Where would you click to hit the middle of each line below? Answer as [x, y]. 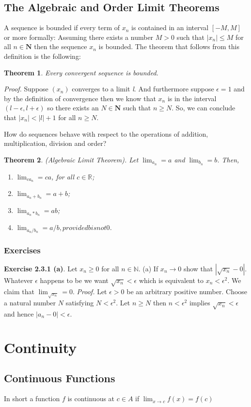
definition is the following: [42, 56]
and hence [19, 313]
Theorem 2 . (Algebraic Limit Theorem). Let [71, 159]
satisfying [80, 303]
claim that [19, 291]
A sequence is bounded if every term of [62, 27]
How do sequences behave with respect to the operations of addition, [106, 133]
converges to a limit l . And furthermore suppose [143, 89]
